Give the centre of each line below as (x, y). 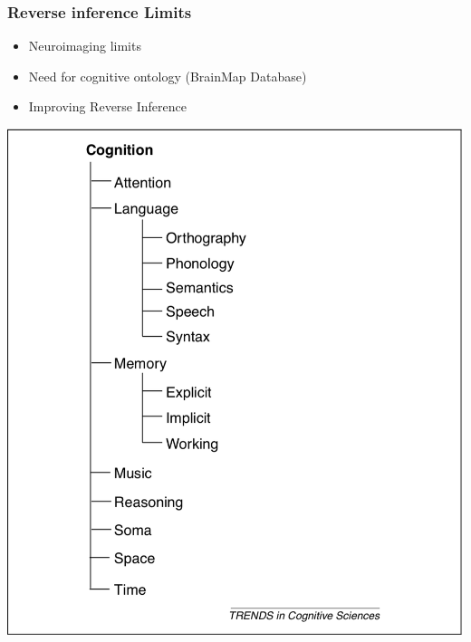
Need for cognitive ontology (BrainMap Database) (168, 76)
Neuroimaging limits (85, 46)
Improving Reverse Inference (107, 106)
